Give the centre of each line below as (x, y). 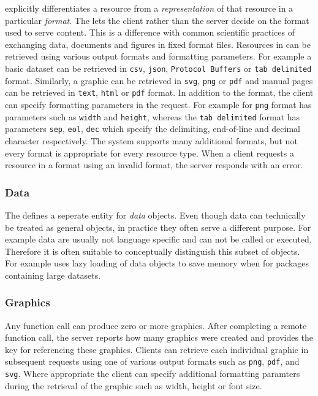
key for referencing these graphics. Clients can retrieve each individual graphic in (157, 349)
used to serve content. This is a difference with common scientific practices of (150, 32)
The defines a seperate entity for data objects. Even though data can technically (155, 215)
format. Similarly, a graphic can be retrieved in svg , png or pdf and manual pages (159, 80)
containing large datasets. (53, 275)
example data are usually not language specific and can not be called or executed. (158, 239)
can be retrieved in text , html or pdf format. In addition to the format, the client (159, 92)
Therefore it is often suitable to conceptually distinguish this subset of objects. (153, 251)
